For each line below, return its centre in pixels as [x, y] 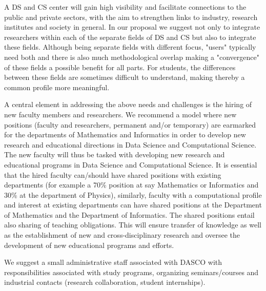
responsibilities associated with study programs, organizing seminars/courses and [131, 272]
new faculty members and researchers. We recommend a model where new [120, 114]
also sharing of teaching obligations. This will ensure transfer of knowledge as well [133, 225]
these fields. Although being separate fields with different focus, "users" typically [130, 47]
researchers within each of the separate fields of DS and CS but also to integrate [130, 37]
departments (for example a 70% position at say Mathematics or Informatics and [131, 185]
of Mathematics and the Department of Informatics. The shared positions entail [129, 214]
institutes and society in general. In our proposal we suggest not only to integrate [132, 27]
